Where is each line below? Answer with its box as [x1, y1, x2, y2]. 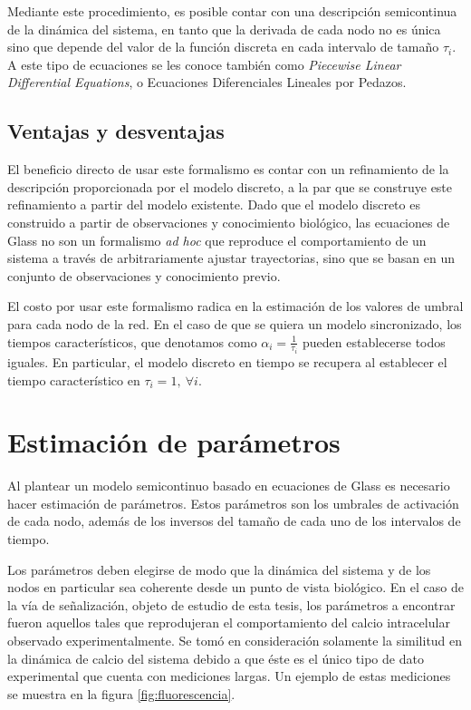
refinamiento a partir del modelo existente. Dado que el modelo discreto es [7, 195, 420, 214]
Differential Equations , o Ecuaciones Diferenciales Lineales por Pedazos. [7, 73, 407, 92]
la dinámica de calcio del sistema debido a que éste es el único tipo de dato [7, 648, 424, 667]
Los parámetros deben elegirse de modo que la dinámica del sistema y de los [7, 559, 431, 579]
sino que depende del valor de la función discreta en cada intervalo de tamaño [7, 37, 439, 56]
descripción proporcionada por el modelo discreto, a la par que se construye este [7, 177, 453, 196]
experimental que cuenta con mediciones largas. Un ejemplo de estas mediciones [7, 666, 451, 686]
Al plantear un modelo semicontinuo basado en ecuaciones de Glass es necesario [7, 476, 450, 495]
